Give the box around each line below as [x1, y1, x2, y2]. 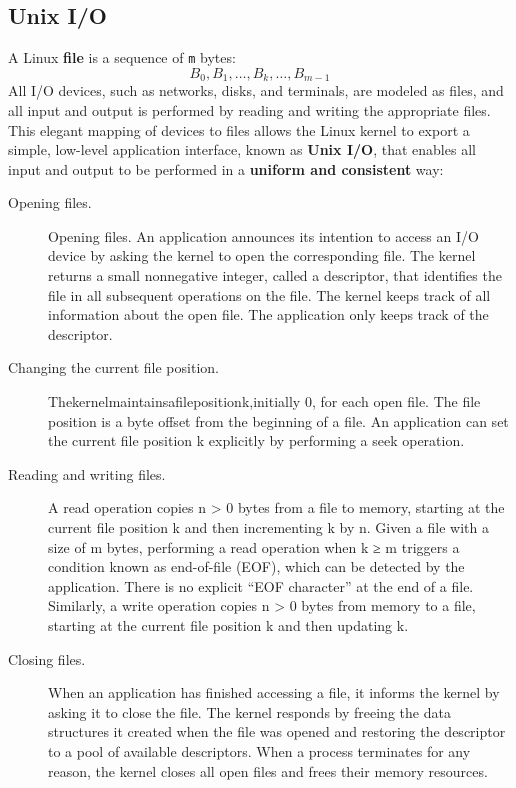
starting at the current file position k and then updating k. [48, 614, 409, 635]
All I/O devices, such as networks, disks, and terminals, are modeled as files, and [8, 80, 504, 101]
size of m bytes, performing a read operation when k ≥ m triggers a [48, 536, 460, 557]
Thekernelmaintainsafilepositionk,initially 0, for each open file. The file [48, 391, 481, 412]
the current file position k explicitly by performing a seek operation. [48, 430, 465, 451]
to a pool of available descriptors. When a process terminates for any [48, 740, 471, 761]
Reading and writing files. [8, 463, 166, 484]
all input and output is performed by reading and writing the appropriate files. [8, 99, 491, 120]
